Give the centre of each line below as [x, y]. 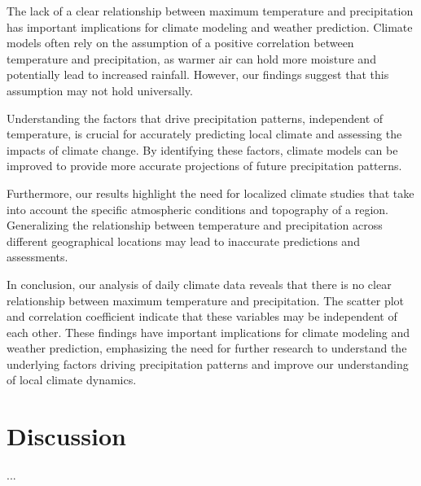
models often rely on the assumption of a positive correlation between [180, 43]
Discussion [66, 436]
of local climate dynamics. [72, 380]
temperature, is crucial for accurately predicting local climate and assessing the [204, 134]
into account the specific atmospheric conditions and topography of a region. [197, 209]
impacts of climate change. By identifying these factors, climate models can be [202, 149]
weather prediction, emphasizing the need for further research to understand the [207, 348]
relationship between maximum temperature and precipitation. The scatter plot [206, 300]
